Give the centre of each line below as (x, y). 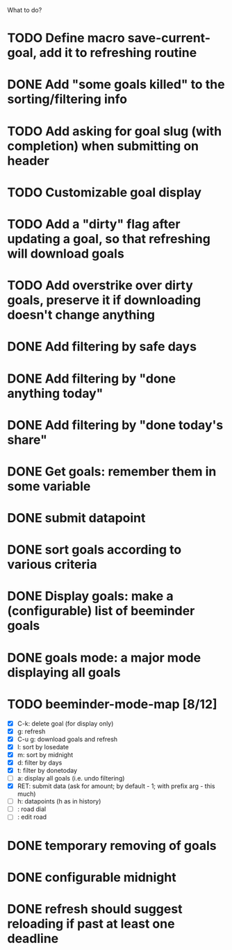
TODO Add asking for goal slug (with (115, 131)
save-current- (169, 38)
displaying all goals (64, 672)
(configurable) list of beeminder (101, 611)
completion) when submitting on (103, 146)
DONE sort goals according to (94, 550)
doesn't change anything (81, 315)
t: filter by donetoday (47, 770)
